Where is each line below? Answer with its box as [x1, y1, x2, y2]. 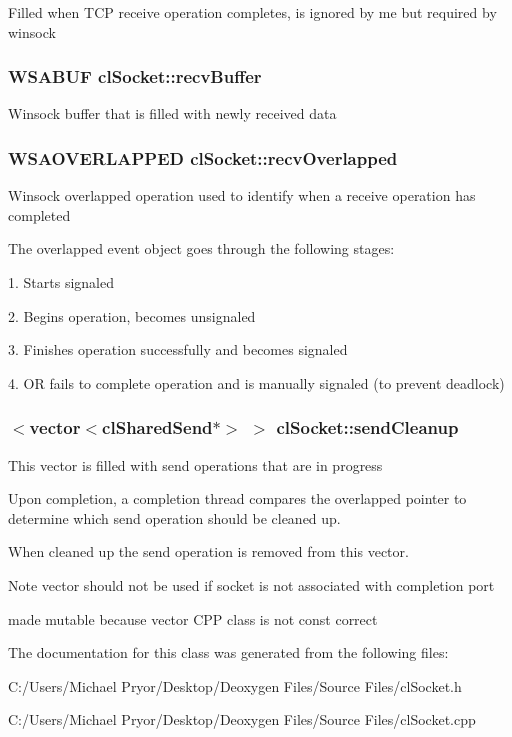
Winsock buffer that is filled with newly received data [8, 103, 337, 124]
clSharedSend [102, 415, 213, 440]
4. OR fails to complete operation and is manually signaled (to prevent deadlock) [8, 372, 505, 393]
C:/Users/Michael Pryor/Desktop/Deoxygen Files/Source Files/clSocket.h [8, 675, 462, 696]
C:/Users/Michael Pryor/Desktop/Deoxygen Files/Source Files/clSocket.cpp [8, 709, 476, 730]
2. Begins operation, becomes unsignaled [8, 305, 256, 326]
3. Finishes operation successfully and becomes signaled [8, 339, 348, 360]
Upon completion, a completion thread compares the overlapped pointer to [8, 488, 467, 509]
